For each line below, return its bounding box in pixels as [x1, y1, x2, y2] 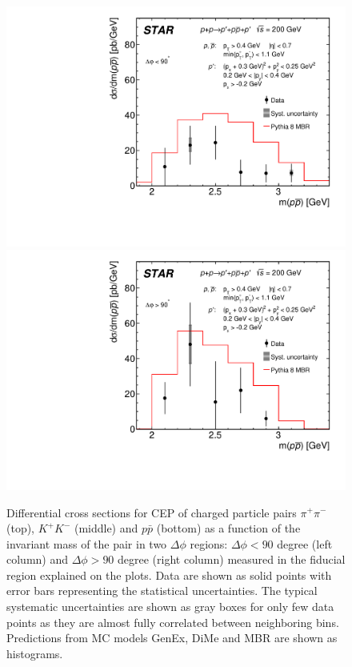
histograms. [6, 645, 63, 661]
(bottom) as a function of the [156, 520, 301, 536]
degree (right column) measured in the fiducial [118, 551, 346, 568]
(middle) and [74, 520, 138, 536]
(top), [6, 520, 35, 536]
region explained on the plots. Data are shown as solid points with [6, 566, 332, 583]
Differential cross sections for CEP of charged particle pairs [6, 504, 297, 520]
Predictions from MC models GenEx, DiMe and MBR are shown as [6, 629, 338, 646]
